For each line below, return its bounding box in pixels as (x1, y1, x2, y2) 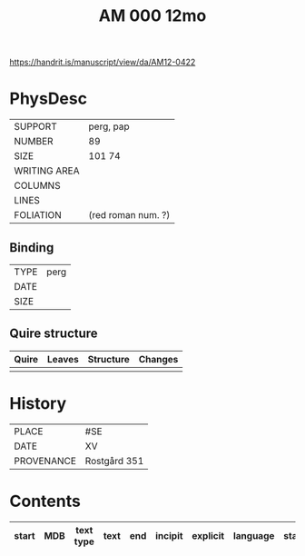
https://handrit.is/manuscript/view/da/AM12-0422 (9, 56, 196, 68)
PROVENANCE (14, 454, 77, 467)
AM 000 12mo (98, 5, 207, 26)
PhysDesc (9, 88, 88, 109)
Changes (138, 352, 179, 365)
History (9, 392, 67, 413)
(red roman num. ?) (88, 209, 171, 222)
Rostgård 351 (84, 454, 144, 467)
